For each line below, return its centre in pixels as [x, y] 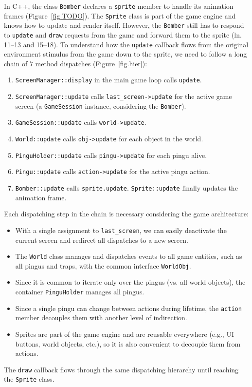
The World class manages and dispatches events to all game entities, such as [129, 256]
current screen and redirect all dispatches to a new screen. [102, 240]
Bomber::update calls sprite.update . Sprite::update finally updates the [126, 188]
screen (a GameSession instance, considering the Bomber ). [101, 106]
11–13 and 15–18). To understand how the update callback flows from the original [126, 44]
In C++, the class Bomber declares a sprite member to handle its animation [119, 6]
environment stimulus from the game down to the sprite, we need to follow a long [126, 54]
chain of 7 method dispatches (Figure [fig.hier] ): [76, 63]
